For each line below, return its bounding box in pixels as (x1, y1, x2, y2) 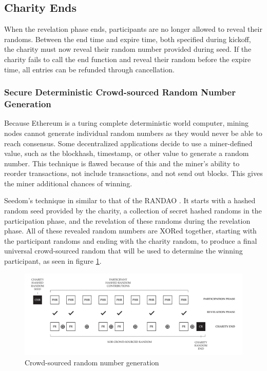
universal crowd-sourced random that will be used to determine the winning (4, 245, 243, 256)
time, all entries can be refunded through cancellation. (4, 64, 175, 74)
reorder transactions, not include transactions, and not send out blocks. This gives (4, 168, 263, 179)
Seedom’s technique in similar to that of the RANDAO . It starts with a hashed (4, 195, 256, 206)
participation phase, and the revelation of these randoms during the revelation (4, 215, 251, 226)
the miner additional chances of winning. (4, 178, 132, 188)
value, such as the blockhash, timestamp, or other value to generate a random (4, 148, 249, 159)
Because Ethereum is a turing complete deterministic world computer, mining (4, 118, 249, 128)
